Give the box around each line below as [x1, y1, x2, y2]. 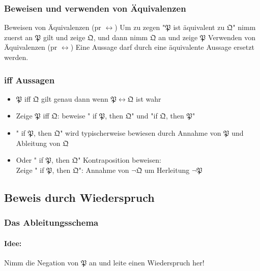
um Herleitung [144, 164, 190, 175]
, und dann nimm [93, 32, 148, 42]
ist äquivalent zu [173, 22, 225, 33]
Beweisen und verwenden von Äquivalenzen [4, 2, 186, 14]
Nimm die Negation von [4, 257, 79, 267]
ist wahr [136, 93, 161, 104]
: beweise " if [57, 110, 97, 121]
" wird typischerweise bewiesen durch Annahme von [60, 128, 221, 138]
